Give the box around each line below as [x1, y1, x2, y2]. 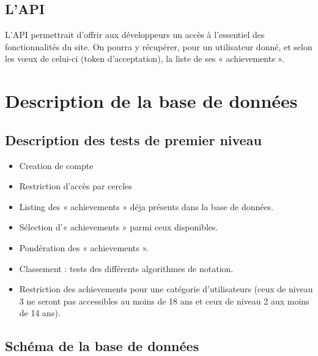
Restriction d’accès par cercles [19, 180, 132, 192]
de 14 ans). [19, 306, 61, 319]
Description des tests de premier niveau [5, 130, 262, 149]
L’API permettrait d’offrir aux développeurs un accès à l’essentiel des [5, 28, 265, 41]
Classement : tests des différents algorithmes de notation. [19, 262, 234, 275]
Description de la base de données [5, 88, 298, 113]
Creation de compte [19, 159, 94, 172]
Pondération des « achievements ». [19, 241, 149, 254]
